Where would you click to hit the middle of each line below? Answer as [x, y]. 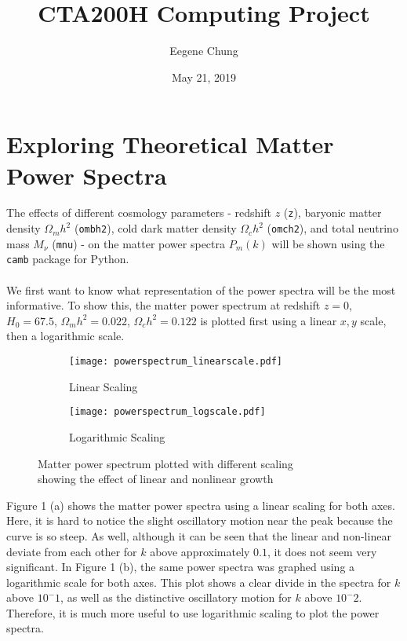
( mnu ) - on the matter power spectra [139, 243]
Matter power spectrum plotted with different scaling [165, 463]
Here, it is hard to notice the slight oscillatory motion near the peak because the [200, 520]
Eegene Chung [204, 51]
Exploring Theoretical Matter [170, 144]
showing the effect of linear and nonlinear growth [156, 479]
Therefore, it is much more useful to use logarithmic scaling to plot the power [193, 612]
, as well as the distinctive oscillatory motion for [176, 597]
